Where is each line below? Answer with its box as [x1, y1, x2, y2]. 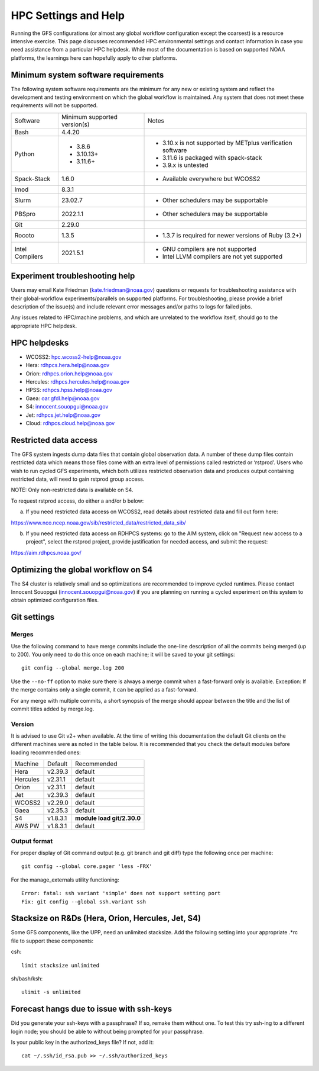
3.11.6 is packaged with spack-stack [162, 153, 262, 162]
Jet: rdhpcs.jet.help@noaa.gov [25, 411, 100, 419]
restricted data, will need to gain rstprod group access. [11, 475, 145, 483]
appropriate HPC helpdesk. [11, 322, 77, 329]
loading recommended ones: [11, 749, 81, 756]
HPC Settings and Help [11, 9, 125, 22]
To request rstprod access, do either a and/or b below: [11, 497, 144, 504]
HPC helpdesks [11, 337, 69, 348]
